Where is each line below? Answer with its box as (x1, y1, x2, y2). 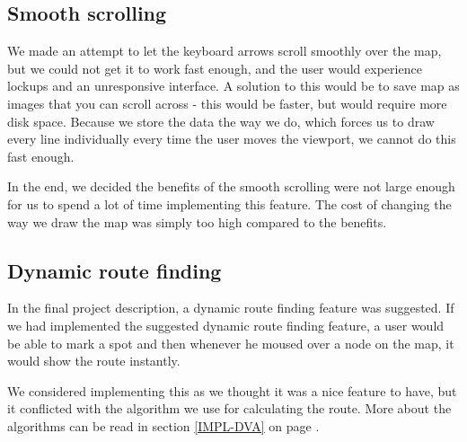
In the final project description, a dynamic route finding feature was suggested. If (7, 298, 454, 317)
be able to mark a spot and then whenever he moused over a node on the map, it (7, 333, 454, 352)
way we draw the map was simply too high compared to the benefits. (7, 212, 387, 231)
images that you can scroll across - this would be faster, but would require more (7, 93, 447, 112)
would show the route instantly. (7, 351, 181, 370)
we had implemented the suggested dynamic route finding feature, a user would (7, 315, 445, 334)
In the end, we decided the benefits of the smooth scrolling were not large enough (7, 177, 455, 196)
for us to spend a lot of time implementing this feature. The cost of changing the (7, 194, 452, 213)
